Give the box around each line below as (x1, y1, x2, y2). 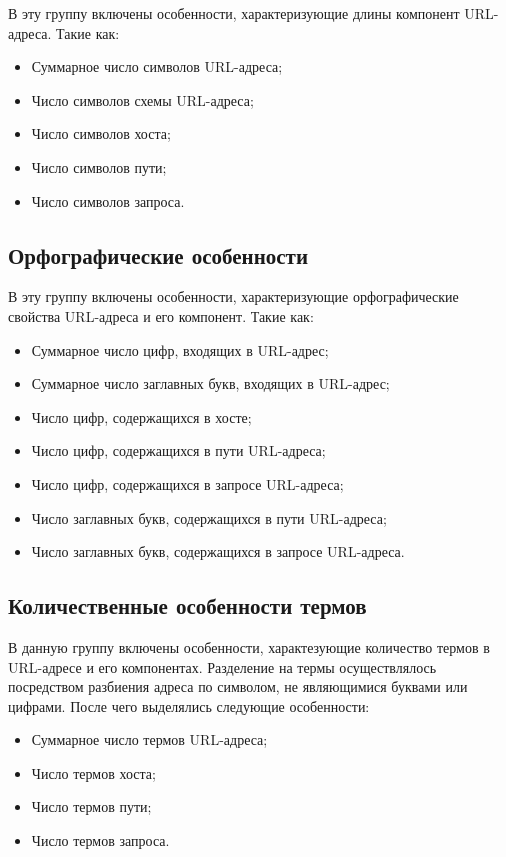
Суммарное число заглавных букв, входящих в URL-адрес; (31, 373, 390, 394)
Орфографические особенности (8, 239, 308, 270)
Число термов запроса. (31, 830, 170, 851)
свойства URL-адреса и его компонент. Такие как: (8, 305, 314, 326)
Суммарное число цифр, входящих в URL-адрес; (31, 339, 329, 360)
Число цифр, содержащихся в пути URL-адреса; (31, 440, 326, 461)
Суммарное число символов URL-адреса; (31, 56, 283, 77)
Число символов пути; (31, 156, 167, 177)
